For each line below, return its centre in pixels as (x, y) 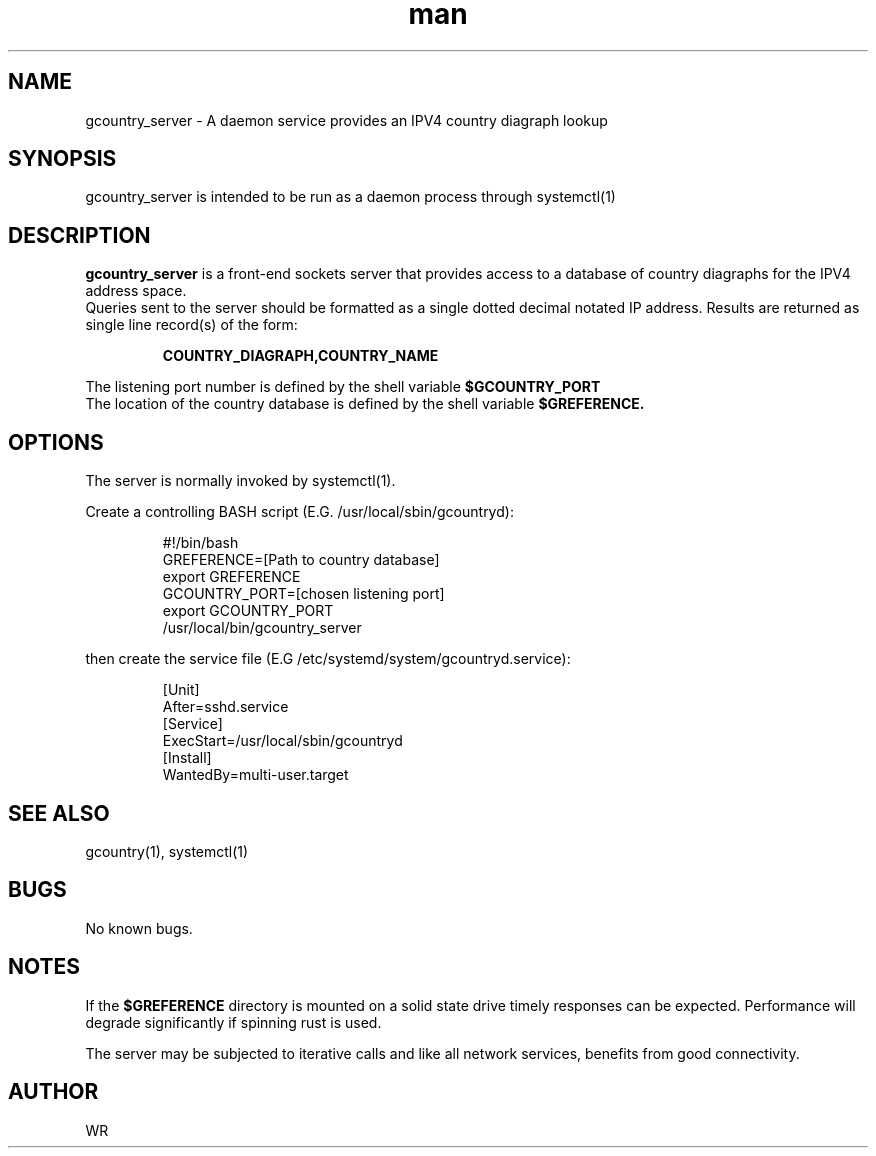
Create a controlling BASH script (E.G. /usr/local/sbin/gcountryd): (299, 512)
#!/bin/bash (200, 543)
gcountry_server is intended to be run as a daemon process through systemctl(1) (350, 197)
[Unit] (181, 690)
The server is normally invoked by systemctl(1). (240, 481)
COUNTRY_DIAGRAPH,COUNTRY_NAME (300, 356)
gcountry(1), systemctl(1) (167, 851)
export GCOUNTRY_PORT (248, 611)
